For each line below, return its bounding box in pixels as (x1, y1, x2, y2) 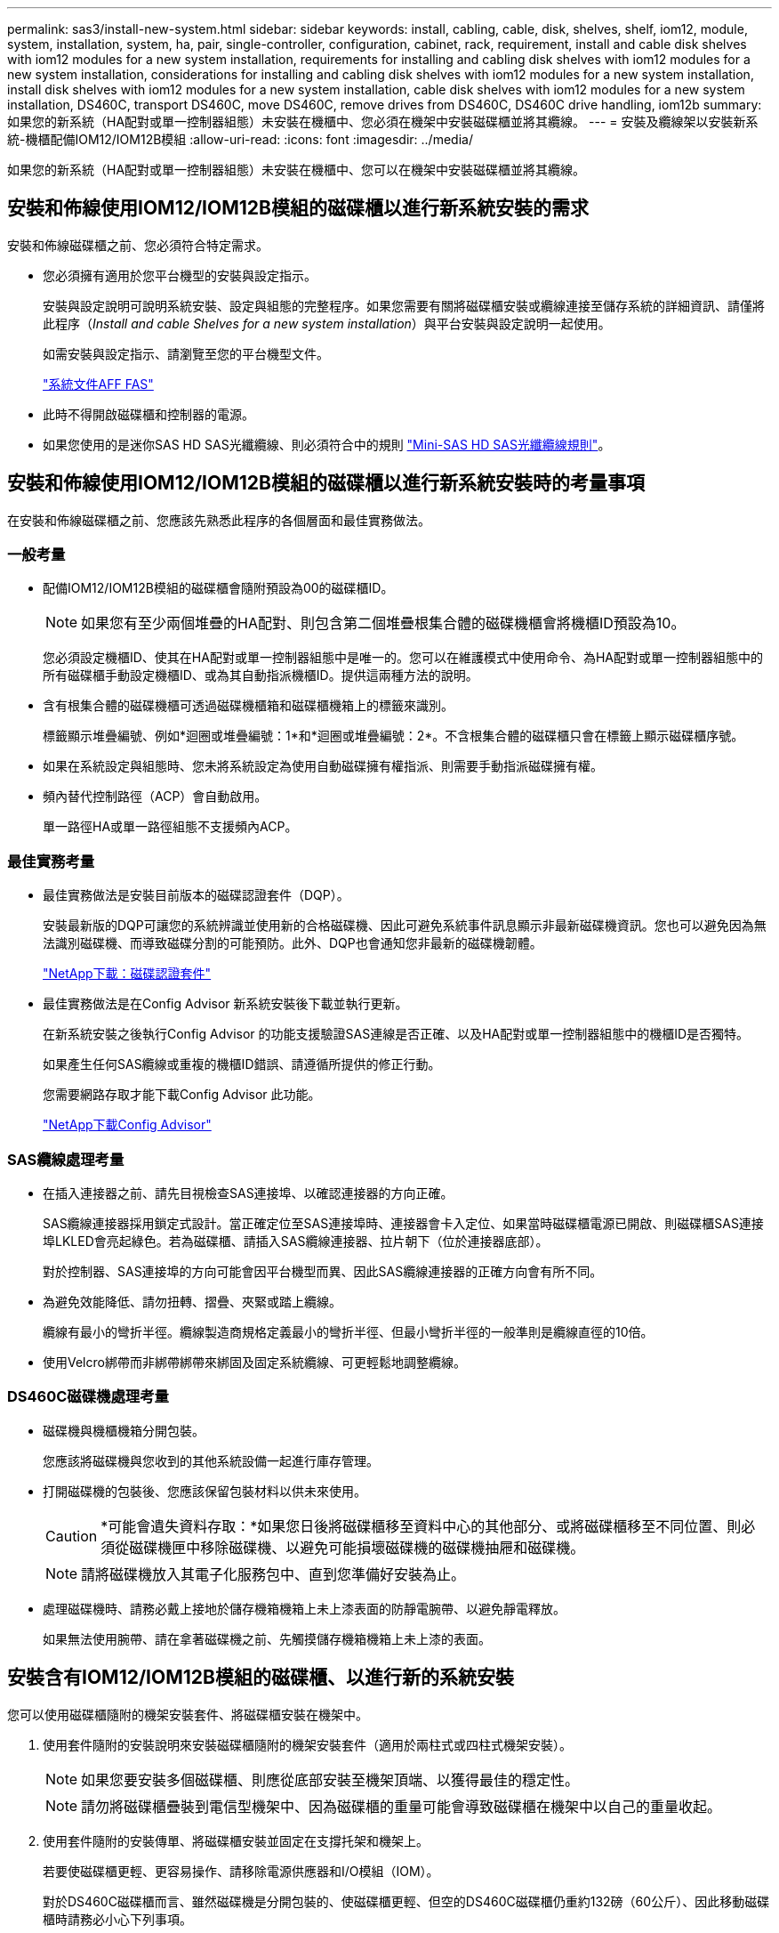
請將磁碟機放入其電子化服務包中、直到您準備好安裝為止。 (81, 1565, 466, 1583)
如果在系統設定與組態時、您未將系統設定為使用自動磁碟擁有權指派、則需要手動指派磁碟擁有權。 (43, 758, 603, 774)
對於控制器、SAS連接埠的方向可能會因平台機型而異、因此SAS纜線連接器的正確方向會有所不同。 (43, 1263, 603, 1279)
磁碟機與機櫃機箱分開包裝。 (43, 1422, 205, 1438)
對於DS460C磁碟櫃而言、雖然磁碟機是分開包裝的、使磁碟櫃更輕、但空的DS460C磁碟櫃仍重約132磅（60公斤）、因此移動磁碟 (43, 1893, 770, 1909)
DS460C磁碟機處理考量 (7, 1387, 169, 1406)
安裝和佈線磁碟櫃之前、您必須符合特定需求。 (7, 237, 269, 253)
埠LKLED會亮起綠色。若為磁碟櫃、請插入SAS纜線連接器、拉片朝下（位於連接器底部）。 (43, 1233, 549, 1249)
